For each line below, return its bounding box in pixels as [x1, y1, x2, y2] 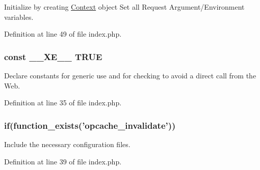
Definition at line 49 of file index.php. [4, 29, 122, 39]
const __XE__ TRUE [4, 50, 102, 63]
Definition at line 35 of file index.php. [4, 97, 122, 108]
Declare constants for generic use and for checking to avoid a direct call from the [4, 70, 256, 80]
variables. [4, 11, 34, 22]
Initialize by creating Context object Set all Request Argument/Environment [4, 2, 245, 12]
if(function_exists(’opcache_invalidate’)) [4, 119, 176, 131]
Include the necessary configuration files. [4, 139, 131, 149]
